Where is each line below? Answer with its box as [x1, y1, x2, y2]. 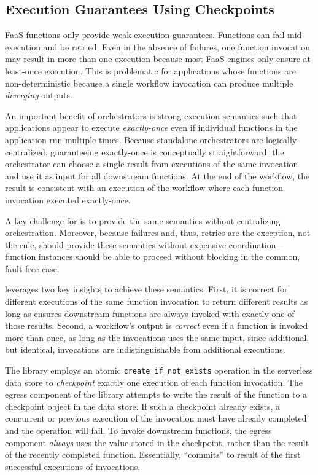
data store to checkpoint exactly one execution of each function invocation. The [5, 375, 303, 388]
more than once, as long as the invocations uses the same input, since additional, [5, 331, 309, 343]
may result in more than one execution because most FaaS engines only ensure [5, 52, 300, 65]
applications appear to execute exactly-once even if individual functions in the [5, 121, 298, 134]
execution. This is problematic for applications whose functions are [44, 64, 296, 77]
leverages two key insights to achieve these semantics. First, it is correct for [5, 283, 288, 296]
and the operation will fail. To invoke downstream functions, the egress [5, 424, 272, 437]
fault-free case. [5, 262, 60, 275]
